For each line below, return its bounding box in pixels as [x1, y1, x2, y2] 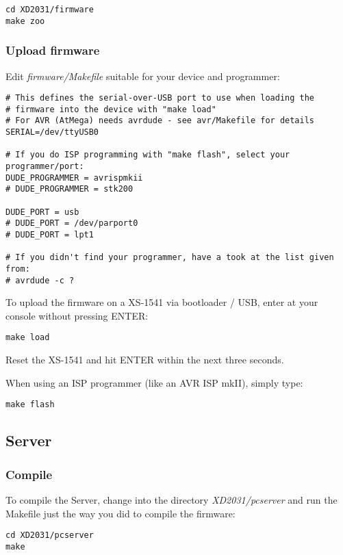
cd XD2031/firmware [5, 5, 94, 14]
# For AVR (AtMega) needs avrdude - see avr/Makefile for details [5, 116, 315, 126]
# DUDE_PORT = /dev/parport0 [5, 218, 138, 229]
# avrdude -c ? [5, 275, 75, 285]
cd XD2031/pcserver [5, 530, 94, 541]
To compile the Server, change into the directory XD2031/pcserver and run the [5, 492, 338, 506]
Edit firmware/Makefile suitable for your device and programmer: [5, 68, 280, 83]
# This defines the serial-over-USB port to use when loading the [5, 93, 315, 103]
